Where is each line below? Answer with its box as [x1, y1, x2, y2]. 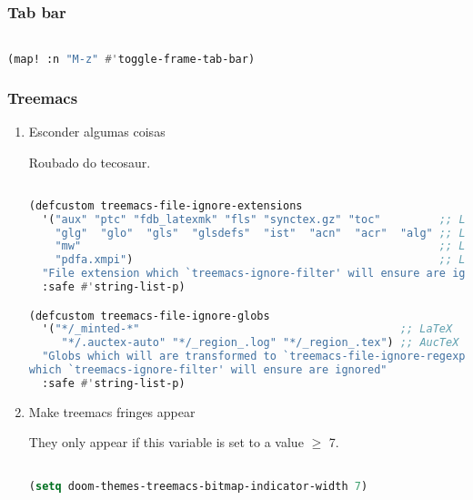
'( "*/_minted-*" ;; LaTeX [42, 322, 453, 336]
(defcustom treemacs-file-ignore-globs [28, 309, 270, 322]
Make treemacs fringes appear [28, 402, 196, 421]
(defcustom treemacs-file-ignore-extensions [28, 199, 303, 212]
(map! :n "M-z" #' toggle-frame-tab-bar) [7, 52, 256, 66]
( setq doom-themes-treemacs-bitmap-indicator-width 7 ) [28, 479, 368, 493]
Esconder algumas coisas [28, 121, 166, 140]
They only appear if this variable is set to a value [28, 433, 304, 452]
